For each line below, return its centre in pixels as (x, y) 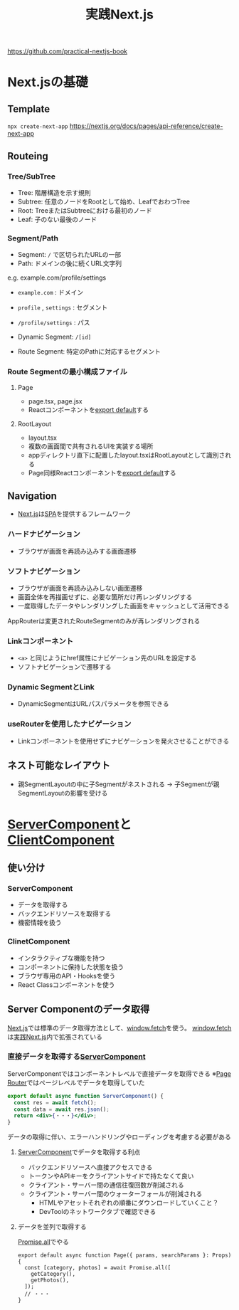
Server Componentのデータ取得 (79, 1009)
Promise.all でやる (43, 1242)
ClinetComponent (39, 941)
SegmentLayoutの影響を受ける (63, 793)
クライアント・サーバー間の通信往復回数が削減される (106, 1185)
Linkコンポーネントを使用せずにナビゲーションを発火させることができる (123, 741)
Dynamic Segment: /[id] (54, 337)
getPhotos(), (50, 1280)
